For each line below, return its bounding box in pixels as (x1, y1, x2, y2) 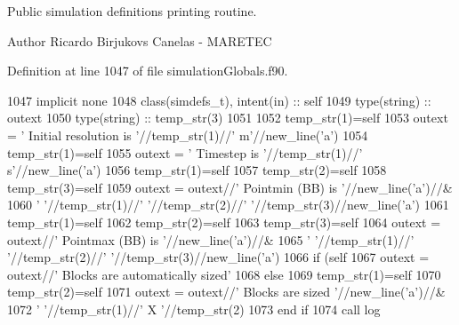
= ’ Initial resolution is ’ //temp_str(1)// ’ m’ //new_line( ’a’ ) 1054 (7, 125, 368, 144)
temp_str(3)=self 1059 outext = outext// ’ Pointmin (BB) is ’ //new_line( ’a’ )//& (7, 178, 453, 196)
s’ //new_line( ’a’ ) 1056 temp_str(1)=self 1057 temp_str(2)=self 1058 (7, 161, 387, 179)
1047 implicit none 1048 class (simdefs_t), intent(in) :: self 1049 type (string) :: (7, 91, 431, 109)
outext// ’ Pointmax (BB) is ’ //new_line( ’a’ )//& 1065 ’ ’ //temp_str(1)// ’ (7, 230, 415, 249)
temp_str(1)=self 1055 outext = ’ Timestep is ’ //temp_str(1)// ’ (7, 143, 363, 162)
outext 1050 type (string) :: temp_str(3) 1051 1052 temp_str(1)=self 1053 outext (7, 108, 448, 127)
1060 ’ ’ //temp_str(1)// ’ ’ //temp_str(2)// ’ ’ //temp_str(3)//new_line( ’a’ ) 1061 (7, 195, 449, 214)
